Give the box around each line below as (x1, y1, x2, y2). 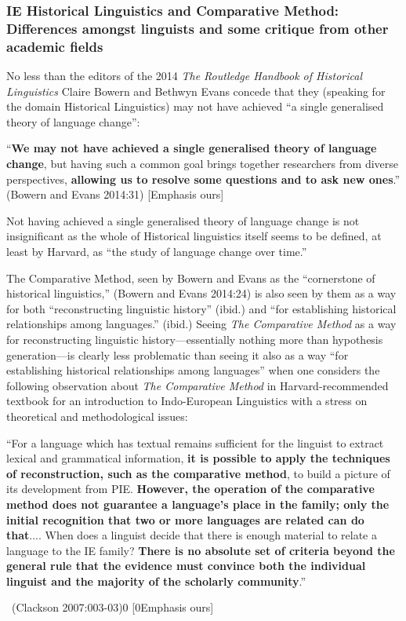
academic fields (6, 36, 103, 56)
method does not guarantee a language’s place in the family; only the (6, 495, 390, 512)
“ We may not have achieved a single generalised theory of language (6, 140, 377, 156)
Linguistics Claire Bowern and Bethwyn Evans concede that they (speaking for (6, 82, 386, 99)
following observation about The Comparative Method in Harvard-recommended (6, 377, 389, 393)
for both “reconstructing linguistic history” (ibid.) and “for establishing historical (6, 300, 397, 316)
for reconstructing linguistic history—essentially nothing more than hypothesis (6, 331, 383, 347)
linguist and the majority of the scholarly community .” (6, 572, 306, 589)
